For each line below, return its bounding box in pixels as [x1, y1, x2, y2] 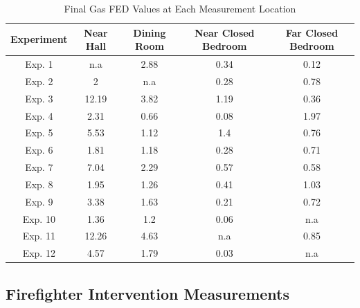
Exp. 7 [25, 160, 53, 174]
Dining [133, 25, 166, 39]
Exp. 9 [25, 194, 53, 208]
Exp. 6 [25, 143, 53, 157]
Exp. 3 [25, 91, 53, 105]
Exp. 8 [25, 176, 53, 191]
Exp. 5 [25, 125, 53, 140]
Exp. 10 [22, 211, 55, 226]
